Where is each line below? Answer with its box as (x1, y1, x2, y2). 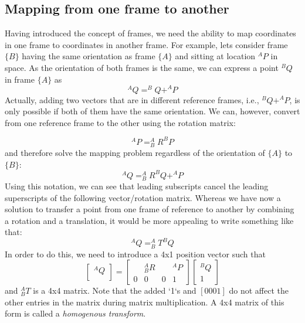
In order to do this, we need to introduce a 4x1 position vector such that (5, 247, 266, 260)
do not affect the (229, 284, 289, 297)
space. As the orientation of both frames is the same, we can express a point (5, 61, 279, 73)
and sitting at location (175, 50, 256, 62)
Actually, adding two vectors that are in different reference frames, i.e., (5, 93, 259, 106)
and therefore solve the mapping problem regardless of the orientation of (5, 147, 265, 159)
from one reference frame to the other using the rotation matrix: (5, 116, 236, 128)
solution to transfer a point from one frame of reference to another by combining (5, 203, 294, 215)
